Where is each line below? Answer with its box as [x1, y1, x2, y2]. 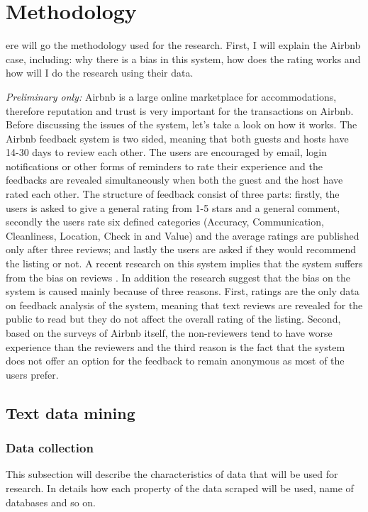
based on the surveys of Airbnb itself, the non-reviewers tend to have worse [6, 325, 333, 340]
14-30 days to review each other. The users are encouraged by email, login [6, 145, 328, 160]
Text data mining [6, 401, 135, 423]
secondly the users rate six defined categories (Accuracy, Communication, [6, 214, 324, 229]
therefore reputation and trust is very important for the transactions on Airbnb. [6, 103, 354, 118]
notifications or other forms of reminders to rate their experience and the [6, 158, 323, 173]
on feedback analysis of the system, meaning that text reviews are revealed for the [6, 297, 363, 312]
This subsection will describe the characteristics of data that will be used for [6, 467, 338, 482]
